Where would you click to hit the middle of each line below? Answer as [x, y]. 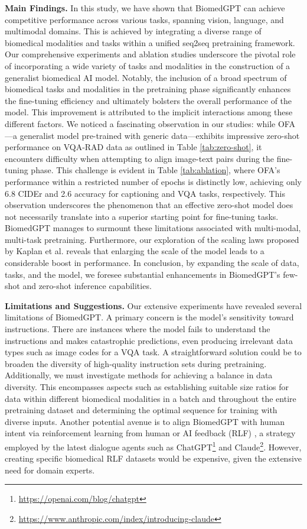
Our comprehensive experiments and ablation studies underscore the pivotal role [150, 54]
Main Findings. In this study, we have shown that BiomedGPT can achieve [145, 8]
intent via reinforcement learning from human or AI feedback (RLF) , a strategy [150, 433]
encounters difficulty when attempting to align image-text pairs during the [140, 158]
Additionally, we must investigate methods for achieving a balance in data [139, 375]
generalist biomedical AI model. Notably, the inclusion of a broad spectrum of [146, 77]
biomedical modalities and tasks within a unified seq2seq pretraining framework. [150, 42]
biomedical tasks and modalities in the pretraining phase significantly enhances [148, 89]
